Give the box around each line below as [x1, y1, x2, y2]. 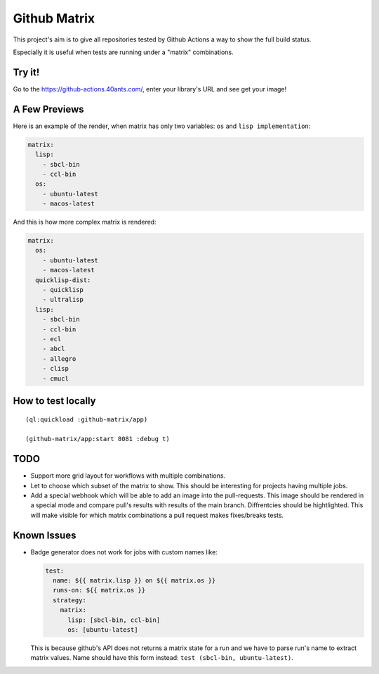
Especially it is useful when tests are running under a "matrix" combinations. [13, 48, 234, 56]
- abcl [42, 345, 65, 353]
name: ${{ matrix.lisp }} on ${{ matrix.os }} [53, 577, 216, 585]
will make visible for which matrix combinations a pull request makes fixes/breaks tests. [30, 511, 284, 519]
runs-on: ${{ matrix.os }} [53, 586, 146, 594]
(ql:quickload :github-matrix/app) [25, 415, 148, 424]
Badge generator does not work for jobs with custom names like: [30, 547, 218, 556]
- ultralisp [42, 295, 84, 304]
